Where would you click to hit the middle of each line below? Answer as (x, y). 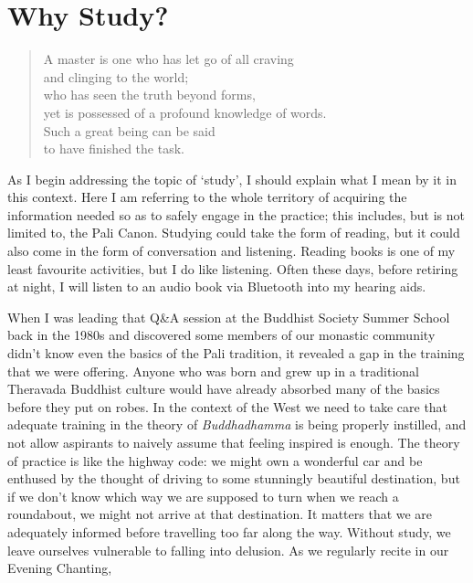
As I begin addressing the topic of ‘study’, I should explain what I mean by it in (232, 179)
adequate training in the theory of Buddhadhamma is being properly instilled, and (237, 424)
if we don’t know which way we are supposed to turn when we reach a (203, 496)
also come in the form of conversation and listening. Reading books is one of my (231, 251)
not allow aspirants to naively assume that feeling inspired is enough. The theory (234, 442)
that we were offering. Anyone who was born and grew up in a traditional (213, 371)
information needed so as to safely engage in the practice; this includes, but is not (236, 214)
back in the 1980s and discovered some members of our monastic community (221, 335)
